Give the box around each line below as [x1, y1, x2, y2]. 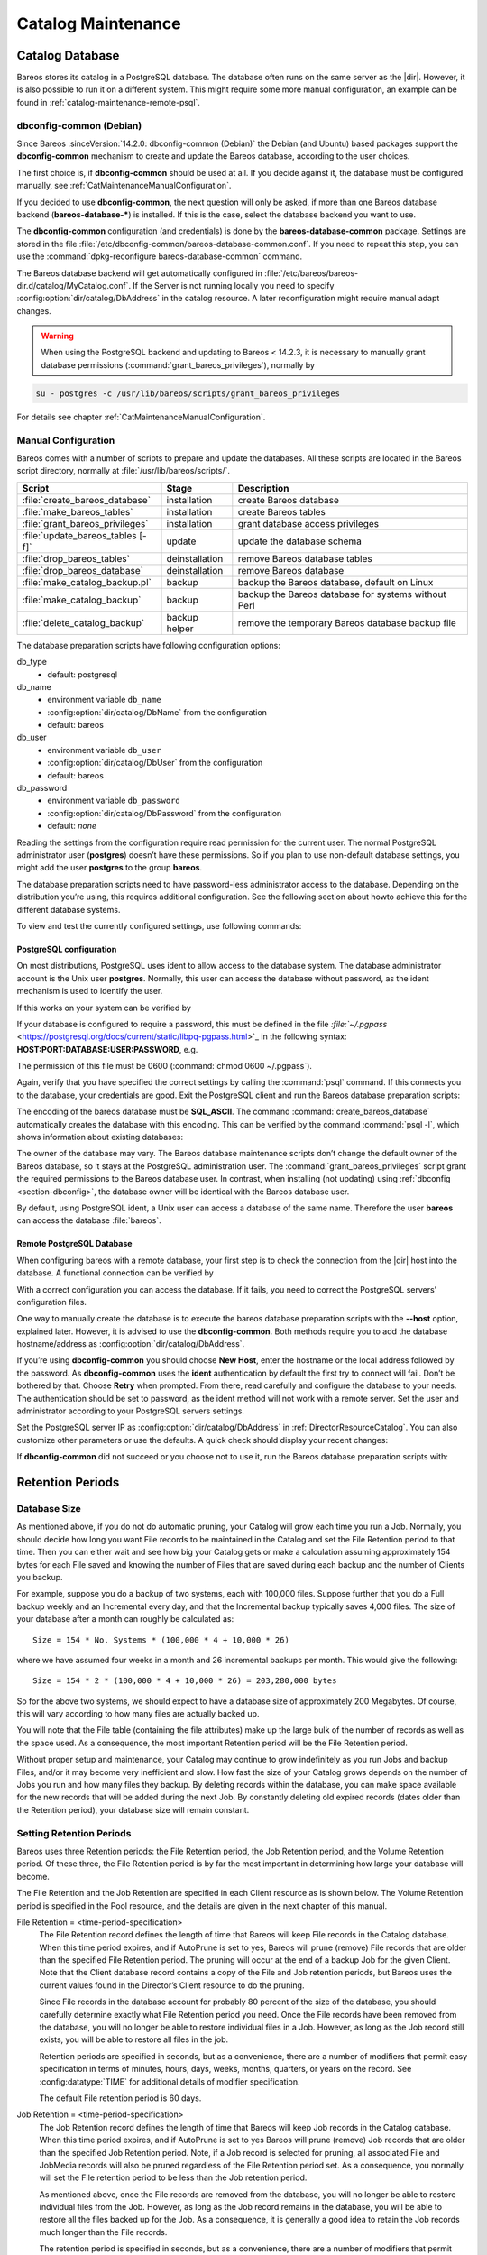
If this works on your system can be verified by [16, 1002, 191, 1013]
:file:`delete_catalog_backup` [22, 616, 145, 629]
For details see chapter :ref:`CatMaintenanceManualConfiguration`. [16, 411, 266, 422]
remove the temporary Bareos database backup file [237, 616, 457, 629]
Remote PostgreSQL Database [16, 1238, 133, 1249]
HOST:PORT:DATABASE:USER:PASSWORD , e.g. [16, 1044, 198, 1054]
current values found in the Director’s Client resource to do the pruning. [39, 1980, 305, 1991]
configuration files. [16, 1296, 87, 1307]
